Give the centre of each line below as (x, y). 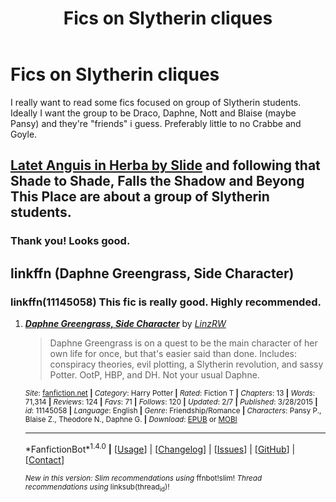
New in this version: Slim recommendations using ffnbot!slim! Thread (143, 478)
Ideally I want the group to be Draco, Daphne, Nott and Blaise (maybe (153, 113)
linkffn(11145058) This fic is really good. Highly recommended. (166, 302)
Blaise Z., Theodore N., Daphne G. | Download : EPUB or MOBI (131, 419)
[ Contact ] (44, 459)
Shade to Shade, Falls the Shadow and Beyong (157, 181)
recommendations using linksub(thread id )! (97, 487)
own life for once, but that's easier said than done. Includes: (173, 353)
